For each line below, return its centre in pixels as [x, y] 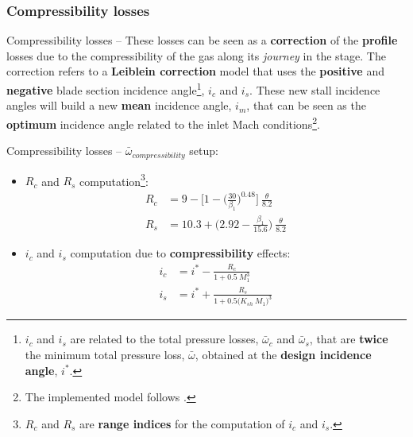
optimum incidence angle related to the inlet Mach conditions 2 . [163, 122]
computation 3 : [114, 180]
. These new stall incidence [315, 89]
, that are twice [349, 339]
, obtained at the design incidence [283, 355]
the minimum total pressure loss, [105, 355]
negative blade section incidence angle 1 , [106, 89]
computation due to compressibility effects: [180, 253]
